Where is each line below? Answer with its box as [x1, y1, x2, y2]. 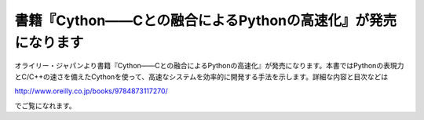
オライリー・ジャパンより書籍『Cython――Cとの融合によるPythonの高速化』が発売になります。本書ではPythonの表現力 [14, 61, 404, 71]
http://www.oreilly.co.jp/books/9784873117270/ [14, 86, 168, 96]
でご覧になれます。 [14, 100, 76, 110]
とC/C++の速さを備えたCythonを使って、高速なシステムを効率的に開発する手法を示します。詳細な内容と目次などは [14, 71, 389, 82]
